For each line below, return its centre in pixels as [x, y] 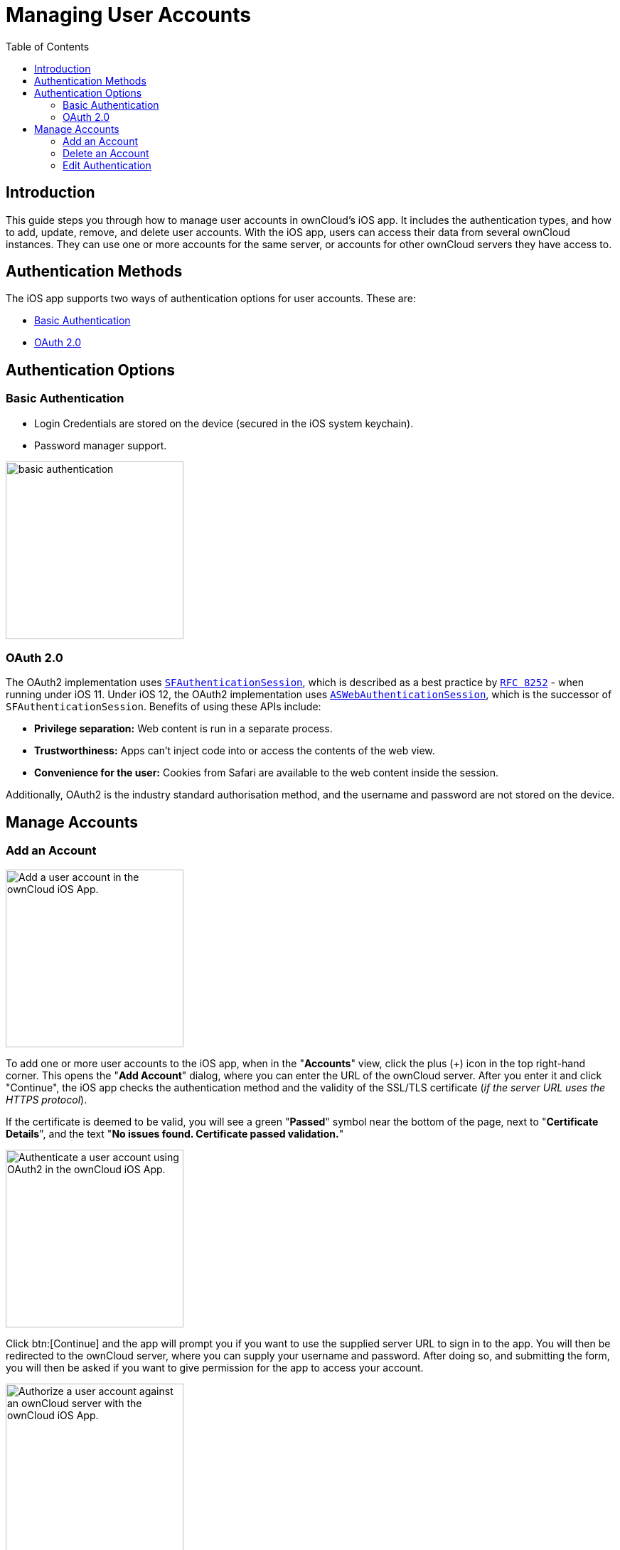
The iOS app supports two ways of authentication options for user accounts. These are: [211, 299]
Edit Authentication [107, 165]
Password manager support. [101, 445]
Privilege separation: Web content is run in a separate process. [183, 729]
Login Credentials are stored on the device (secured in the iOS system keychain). [224, 423]
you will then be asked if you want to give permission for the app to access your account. [215, 1367]
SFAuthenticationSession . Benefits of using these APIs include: [164, 707]
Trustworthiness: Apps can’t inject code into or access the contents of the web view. [235, 751]
